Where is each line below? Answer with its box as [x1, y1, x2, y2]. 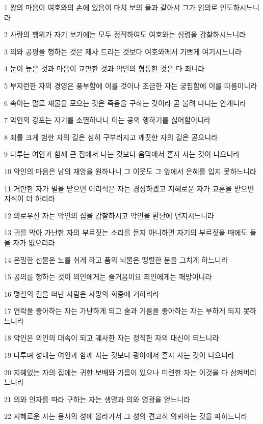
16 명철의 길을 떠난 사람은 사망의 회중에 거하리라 [4, 288, 160, 299]
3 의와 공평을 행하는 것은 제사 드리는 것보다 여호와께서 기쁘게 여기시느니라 [4, 46, 242, 56]
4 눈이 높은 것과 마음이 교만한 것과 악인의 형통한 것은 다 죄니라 [4, 63, 205, 74]
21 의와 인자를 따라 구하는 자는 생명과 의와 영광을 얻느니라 [4, 393, 191, 404]
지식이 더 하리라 [4, 193, 55, 204]
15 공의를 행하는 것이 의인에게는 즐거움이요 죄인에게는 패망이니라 [4, 271, 212, 282]
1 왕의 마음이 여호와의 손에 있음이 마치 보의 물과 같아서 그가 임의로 [4, 2, 218, 12]
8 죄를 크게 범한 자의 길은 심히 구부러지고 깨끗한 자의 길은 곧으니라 [4, 131, 218, 142]
